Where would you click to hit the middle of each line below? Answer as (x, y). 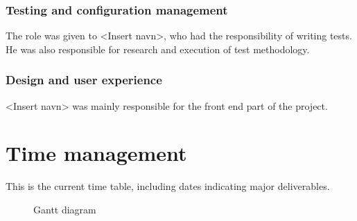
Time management (96, 153)
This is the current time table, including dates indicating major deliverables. (168, 186)
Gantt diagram (65, 209)
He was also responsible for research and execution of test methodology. (158, 49)
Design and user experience (84, 80)
